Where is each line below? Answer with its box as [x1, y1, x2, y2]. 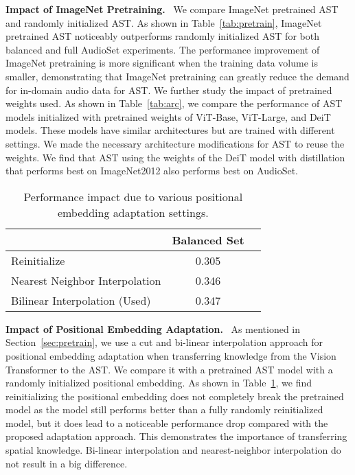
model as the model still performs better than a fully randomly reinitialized [5, 402, 323, 417]
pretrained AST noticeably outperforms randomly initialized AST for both [5, 29, 319, 43]
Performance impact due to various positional [23, 188, 243, 205]
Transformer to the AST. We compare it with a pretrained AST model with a [5, 362, 333, 376]
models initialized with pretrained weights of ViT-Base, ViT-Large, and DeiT [5, 109, 331, 124]
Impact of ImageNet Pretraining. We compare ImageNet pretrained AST [5, 2, 339, 16]
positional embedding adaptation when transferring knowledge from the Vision [5, 348, 336, 362]
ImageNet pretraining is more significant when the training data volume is [5, 56, 318, 70]
